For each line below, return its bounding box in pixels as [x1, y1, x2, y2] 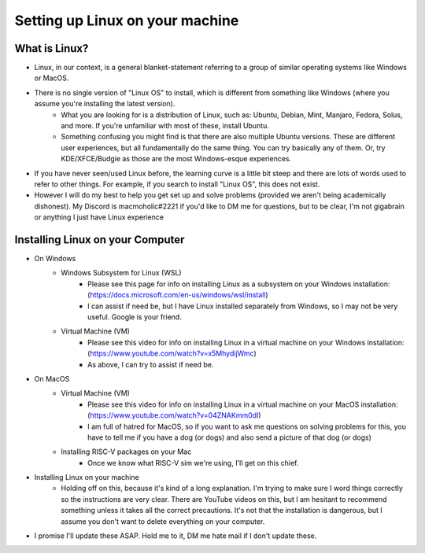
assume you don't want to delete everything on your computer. [61, 516, 265, 526]
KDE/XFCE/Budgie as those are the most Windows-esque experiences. [61, 154, 292, 164]
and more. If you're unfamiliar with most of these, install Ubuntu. [61, 121, 269, 131]
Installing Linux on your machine [34, 473, 139, 482]
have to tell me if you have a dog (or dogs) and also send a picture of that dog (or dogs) [87, 433, 371, 442]
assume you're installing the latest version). [34, 99, 176, 109]
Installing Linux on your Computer [14, 233, 185, 246]
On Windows [34, 254, 76, 264]
